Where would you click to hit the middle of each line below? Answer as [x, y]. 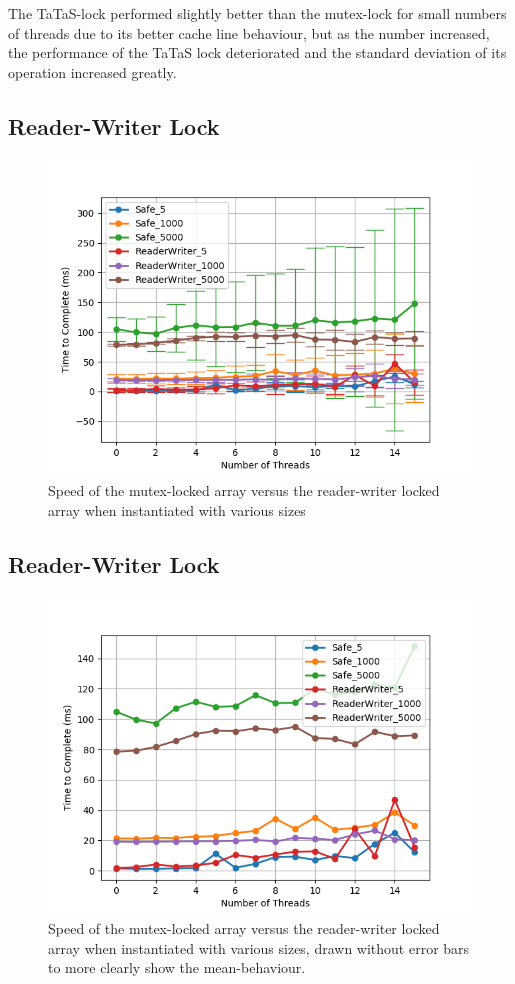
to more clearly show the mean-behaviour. [177, 967]
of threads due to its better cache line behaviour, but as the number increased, [249, 32]
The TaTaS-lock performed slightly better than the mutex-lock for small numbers [257, 13]
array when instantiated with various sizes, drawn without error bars [259, 947]
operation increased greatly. [92, 71]
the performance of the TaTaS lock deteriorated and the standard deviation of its [257, 52]
